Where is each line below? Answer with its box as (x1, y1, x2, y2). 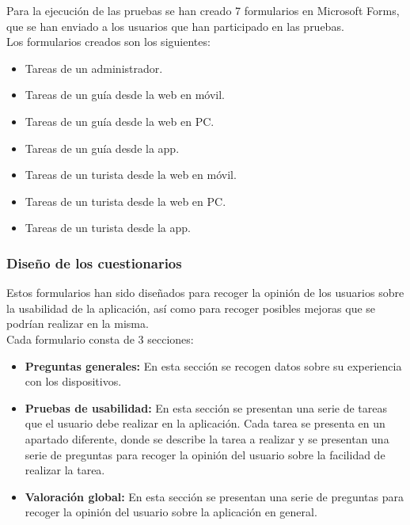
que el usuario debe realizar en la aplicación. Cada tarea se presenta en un (25, 415, 385, 432)
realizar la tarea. (25, 462, 105, 478)
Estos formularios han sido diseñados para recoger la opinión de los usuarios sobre (6, 284, 404, 301)
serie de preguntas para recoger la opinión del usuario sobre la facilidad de (25, 446, 385, 462)
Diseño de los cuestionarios (6, 253, 182, 272)
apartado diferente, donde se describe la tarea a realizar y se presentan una (25, 430, 389, 447)
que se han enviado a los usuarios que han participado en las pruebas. (6, 17, 344, 34)
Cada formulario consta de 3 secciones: (6, 330, 194, 347)
